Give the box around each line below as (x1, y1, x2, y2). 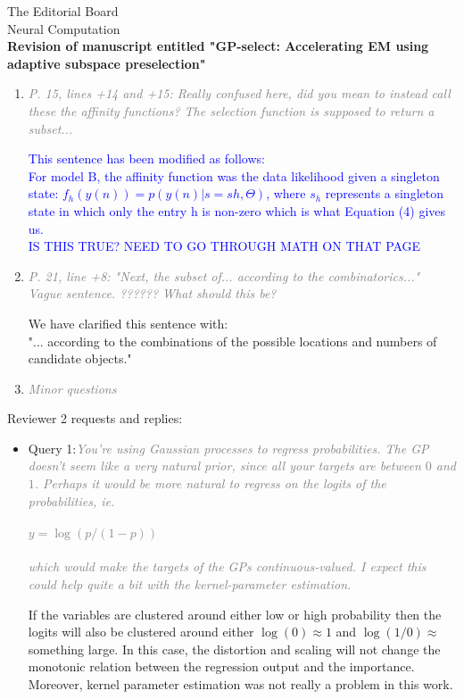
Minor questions (28, 379, 117, 397)
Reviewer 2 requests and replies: (7, 409, 183, 428)
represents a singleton (325, 184, 443, 203)
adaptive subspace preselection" (7, 54, 206, 72)
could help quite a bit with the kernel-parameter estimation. (28, 575, 352, 594)
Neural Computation (7, 19, 120, 37)
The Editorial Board (7, 2, 119, 20)
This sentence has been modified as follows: (28, 149, 265, 168)
